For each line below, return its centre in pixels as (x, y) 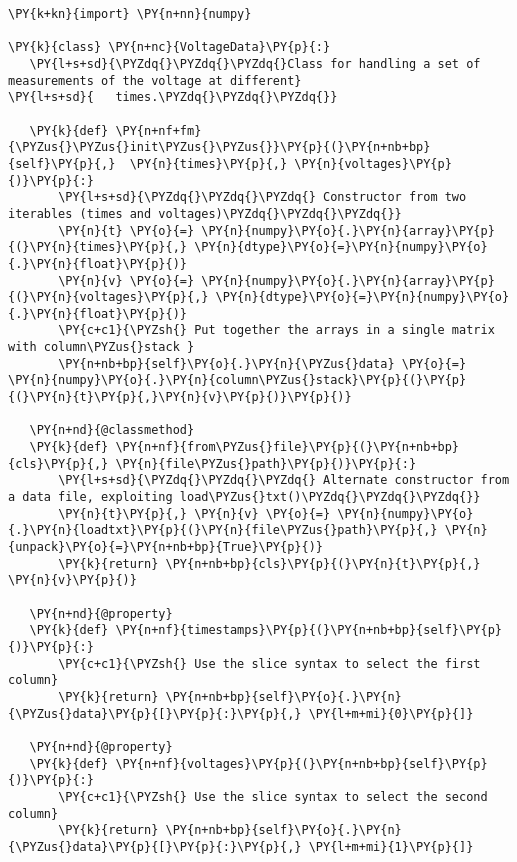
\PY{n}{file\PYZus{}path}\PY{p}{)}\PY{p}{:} (266, 463)
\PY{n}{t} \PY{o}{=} (126, 230)
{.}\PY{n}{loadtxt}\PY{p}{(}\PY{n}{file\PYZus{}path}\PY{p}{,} (223, 530)
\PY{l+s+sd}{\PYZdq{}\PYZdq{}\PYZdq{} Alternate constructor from (284, 480)
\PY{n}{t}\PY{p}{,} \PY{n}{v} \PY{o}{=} (194, 513)
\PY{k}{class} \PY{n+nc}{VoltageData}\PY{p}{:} (169, 47)
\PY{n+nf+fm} (158, 130)
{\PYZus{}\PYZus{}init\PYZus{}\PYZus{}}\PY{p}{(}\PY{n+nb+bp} (219, 147)
